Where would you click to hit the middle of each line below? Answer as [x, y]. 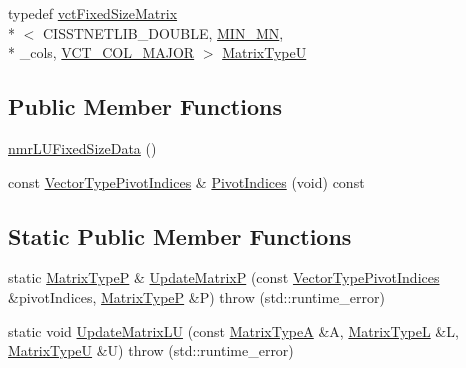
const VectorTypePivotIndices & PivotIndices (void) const [186, 181]
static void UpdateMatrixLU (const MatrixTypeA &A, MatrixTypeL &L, [233, 330]
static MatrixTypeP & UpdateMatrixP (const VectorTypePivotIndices [224, 277]
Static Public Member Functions [180, 235]
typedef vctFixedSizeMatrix [93, 13]
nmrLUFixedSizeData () [82, 147]
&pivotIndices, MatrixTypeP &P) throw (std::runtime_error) [196, 296]
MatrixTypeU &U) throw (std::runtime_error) [151, 350]
